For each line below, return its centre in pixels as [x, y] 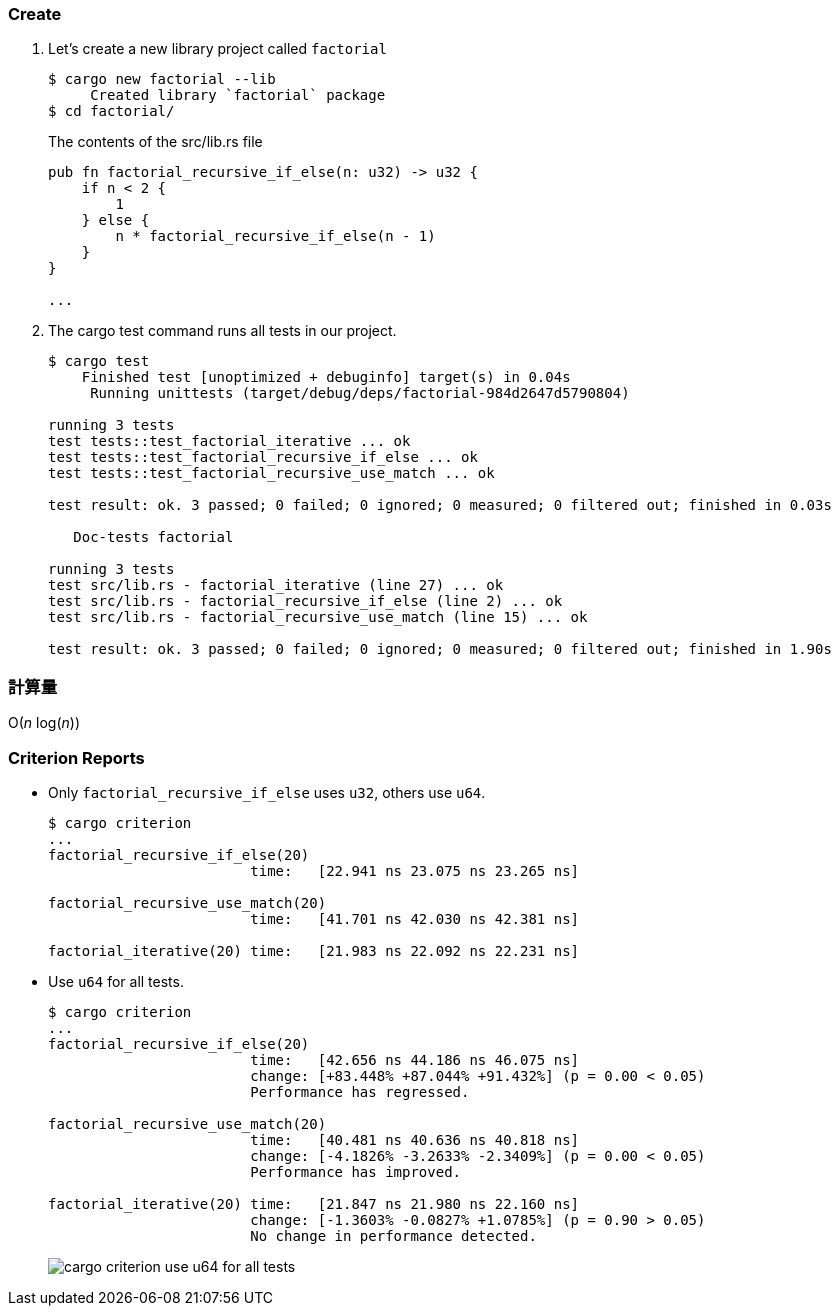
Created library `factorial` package [238, 95]
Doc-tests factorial [153, 537]
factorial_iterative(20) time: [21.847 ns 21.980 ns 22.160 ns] [314, 1203]
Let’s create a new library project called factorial [217, 49]
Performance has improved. [356, 1171]
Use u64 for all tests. [116, 981]
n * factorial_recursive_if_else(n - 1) [275, 236]
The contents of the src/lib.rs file [155, 142]
